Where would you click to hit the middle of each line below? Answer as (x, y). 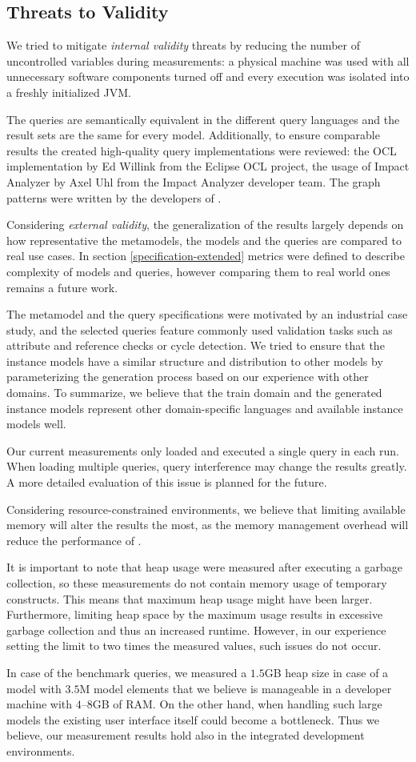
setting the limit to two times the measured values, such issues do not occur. (194, 646)
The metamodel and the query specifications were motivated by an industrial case (207, 314)
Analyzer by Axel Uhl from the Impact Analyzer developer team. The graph (194, 181)
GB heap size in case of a (326, 672)
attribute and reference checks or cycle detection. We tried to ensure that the (196, 345)
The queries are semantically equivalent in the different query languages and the (203, 119)
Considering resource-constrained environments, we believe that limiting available (206, 509)
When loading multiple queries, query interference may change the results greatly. (207, 466)
